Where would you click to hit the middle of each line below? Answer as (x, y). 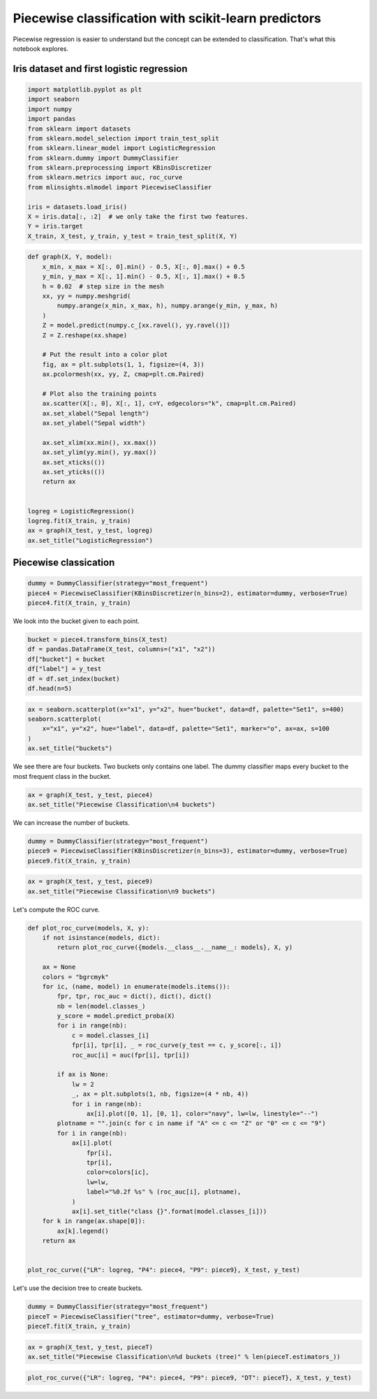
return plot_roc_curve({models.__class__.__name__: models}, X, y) (175, 947)
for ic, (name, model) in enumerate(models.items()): (136, 986)
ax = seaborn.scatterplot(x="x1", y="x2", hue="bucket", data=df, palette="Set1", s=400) (186, 709)
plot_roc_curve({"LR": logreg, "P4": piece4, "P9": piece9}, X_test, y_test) (164, 1270)
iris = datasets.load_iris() (77, 207)
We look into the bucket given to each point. (76, 621)
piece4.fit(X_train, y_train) (79, 603)
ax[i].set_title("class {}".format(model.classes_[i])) (169, 1211)
